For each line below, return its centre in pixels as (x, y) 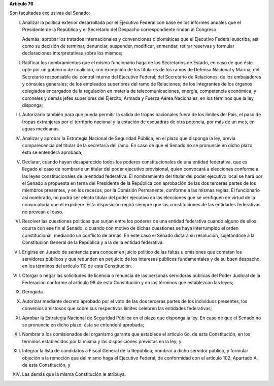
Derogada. (33, 292)
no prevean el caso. (43, 212)
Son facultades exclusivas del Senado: (50, 13)
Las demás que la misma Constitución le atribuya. (74, 374)
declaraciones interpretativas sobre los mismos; (72, 53)
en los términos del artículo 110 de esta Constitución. (77, 266)
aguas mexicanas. (41, 129)
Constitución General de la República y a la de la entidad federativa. (93, 242)
